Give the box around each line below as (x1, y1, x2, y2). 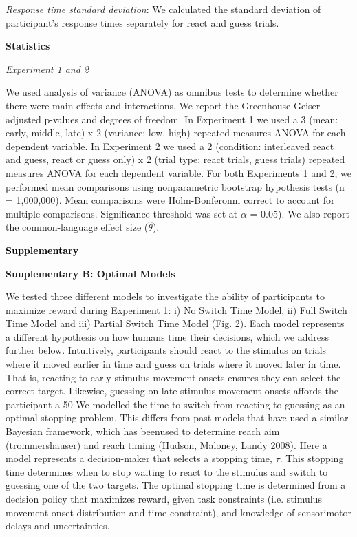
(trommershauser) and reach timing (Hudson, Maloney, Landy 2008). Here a (6, 437, 327, 452)
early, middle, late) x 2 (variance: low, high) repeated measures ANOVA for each (6, 125, 346, 140)
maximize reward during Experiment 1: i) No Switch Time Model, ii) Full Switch (6, 302, 347, 317)
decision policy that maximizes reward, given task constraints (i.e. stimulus (6, 492, 322, 505)
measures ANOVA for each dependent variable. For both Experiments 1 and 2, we (6, 165, 351, 180)
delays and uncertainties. (6, 518, 110, 533)
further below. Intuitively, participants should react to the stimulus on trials (6, 343, 327, 357)
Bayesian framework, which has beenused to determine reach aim (6, 424, 280, 439)
